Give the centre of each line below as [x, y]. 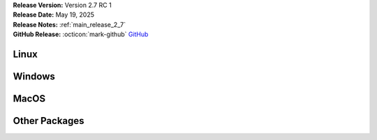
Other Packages [49, 121]
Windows [34, 76]
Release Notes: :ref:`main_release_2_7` [69, 24]
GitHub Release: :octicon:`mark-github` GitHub [81, 34]
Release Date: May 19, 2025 [53, 15]
